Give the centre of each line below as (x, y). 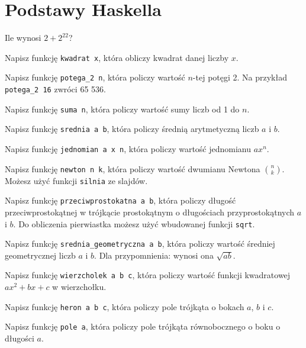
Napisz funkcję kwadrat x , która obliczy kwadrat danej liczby (117, 57)
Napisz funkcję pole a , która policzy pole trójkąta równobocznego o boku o (143, 326)
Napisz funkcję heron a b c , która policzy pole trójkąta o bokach (125, 306)
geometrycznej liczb (40, 255)
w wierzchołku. (79, 287)
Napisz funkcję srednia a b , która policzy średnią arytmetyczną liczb (132, 129)
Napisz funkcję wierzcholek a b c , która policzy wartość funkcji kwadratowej (148, 275)
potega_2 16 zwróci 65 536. (55, 89)
